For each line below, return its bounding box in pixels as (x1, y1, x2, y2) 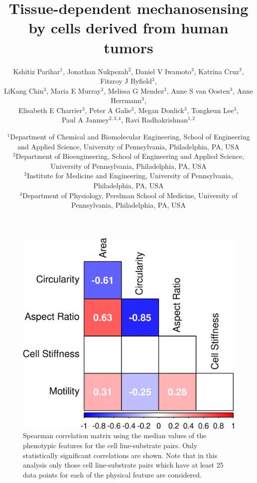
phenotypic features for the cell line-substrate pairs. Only (23, 440, 198, 450)
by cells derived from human (28, 17, 229, 38)
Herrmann (111, 95, 142, 106)
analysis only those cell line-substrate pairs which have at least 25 (23, 460, 224, 470)
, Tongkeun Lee (187, 105, 234, 115)
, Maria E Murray (46, 85, 101, 96)
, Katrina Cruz (194, 66, 239, 76)
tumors (104, 37, 153, 57)
